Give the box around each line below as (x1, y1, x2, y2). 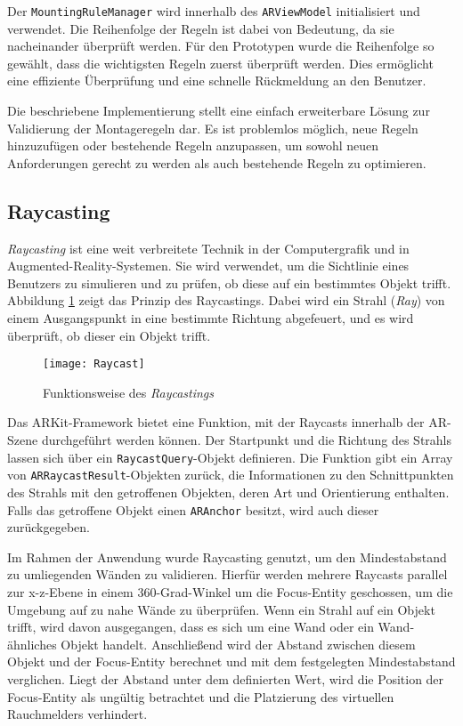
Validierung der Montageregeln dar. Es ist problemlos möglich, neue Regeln (7, 118, 418, 137)
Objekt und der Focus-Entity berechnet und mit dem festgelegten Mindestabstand (7, 652, 456, 671)
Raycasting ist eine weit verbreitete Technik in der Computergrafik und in (7, 238, 410, 257)
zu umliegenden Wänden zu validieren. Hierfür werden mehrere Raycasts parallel (7, 565, 448, 584)
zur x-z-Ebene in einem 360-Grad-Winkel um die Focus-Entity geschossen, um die (7, 582, 453, 601)
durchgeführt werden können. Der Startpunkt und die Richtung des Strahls (41, 431, 452, 449)
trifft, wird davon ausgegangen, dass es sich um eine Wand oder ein (7, 617, 374, 636)
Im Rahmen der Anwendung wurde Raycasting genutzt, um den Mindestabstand (7, 547, 447, 566)
